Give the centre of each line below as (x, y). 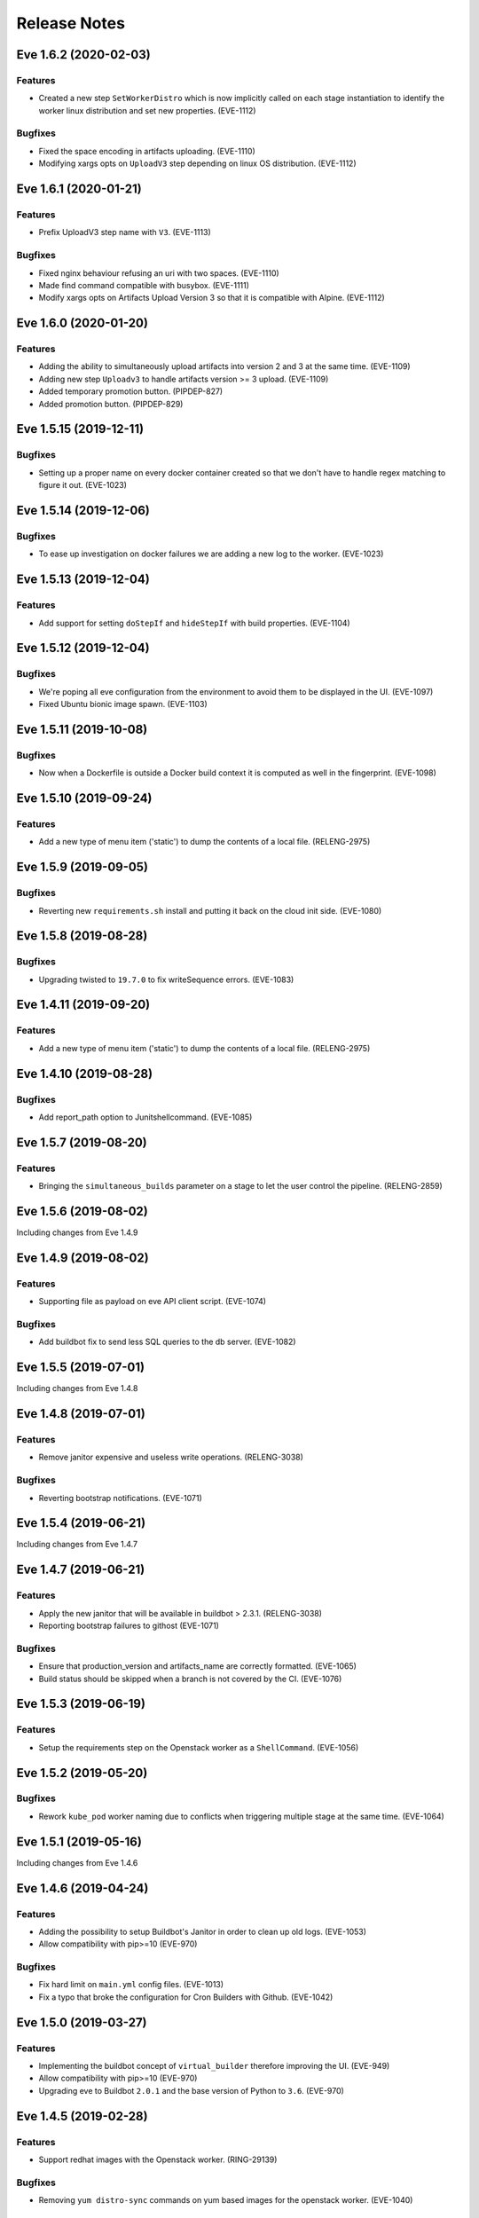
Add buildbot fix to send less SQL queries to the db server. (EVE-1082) (167, 1342)
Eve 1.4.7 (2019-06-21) (81, 1570)
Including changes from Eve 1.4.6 (77, 1862)
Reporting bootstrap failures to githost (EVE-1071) (129, 1625)
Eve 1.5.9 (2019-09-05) (82, 867)
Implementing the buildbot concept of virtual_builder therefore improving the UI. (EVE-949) (214, 2065)
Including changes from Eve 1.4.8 (77, 1388)
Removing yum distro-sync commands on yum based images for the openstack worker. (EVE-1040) (226, 2200)
